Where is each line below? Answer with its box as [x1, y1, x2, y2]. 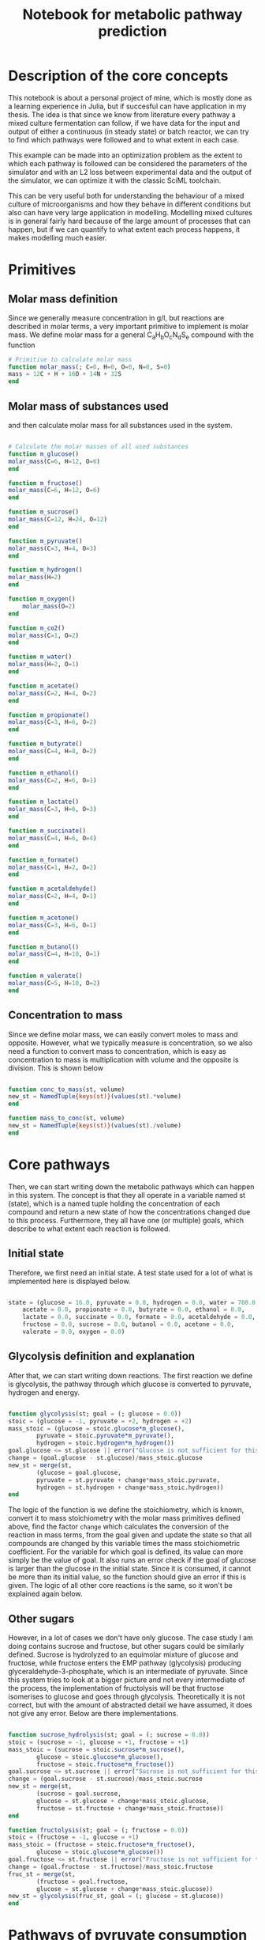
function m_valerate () [8, 972, 83, 980]
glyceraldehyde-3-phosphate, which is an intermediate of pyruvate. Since [8, 1667, 248, 1677]
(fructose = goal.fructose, [36, 1877, 129, 1885]
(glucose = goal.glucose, [36, 1468, 122, 1476]
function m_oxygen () [8, 595, 77, 603]
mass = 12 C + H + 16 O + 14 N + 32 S [8, 370, 122, 378]
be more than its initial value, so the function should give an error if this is [8, 1572, 247, 1582]
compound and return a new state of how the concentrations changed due [8, 1207, 251, 1216]
